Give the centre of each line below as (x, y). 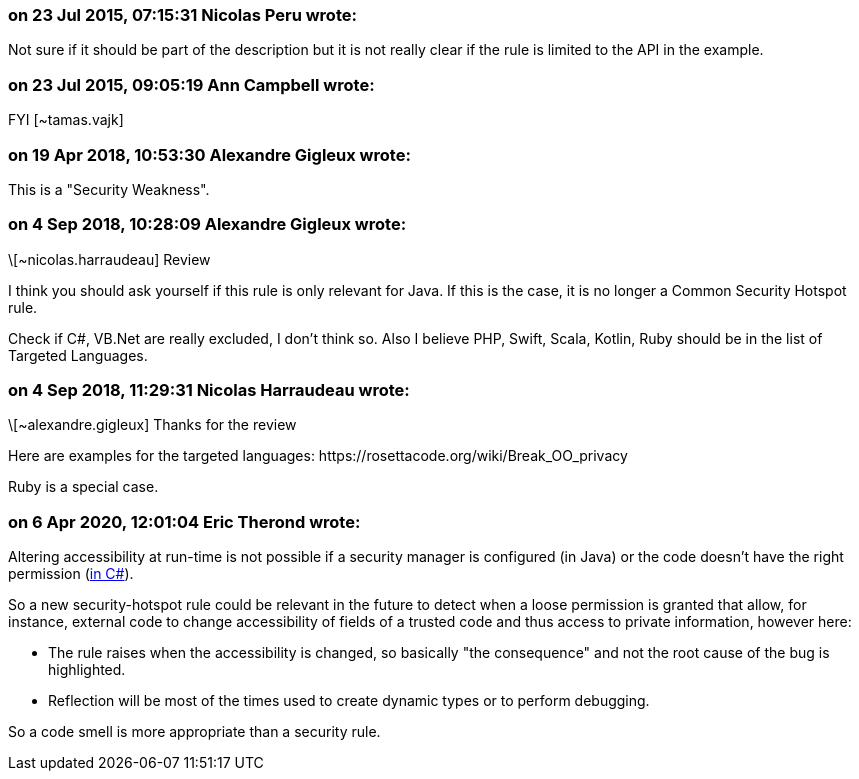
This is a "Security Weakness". (109, 189)
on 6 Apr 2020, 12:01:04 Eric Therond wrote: (184, 521)
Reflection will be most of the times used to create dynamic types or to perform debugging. (349, 701)
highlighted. (87, 670)
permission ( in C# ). (71, 574)
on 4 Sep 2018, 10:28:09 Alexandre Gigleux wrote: (207, 224)
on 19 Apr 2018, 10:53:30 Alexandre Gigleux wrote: (209, 154)
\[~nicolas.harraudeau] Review (109, 259)
